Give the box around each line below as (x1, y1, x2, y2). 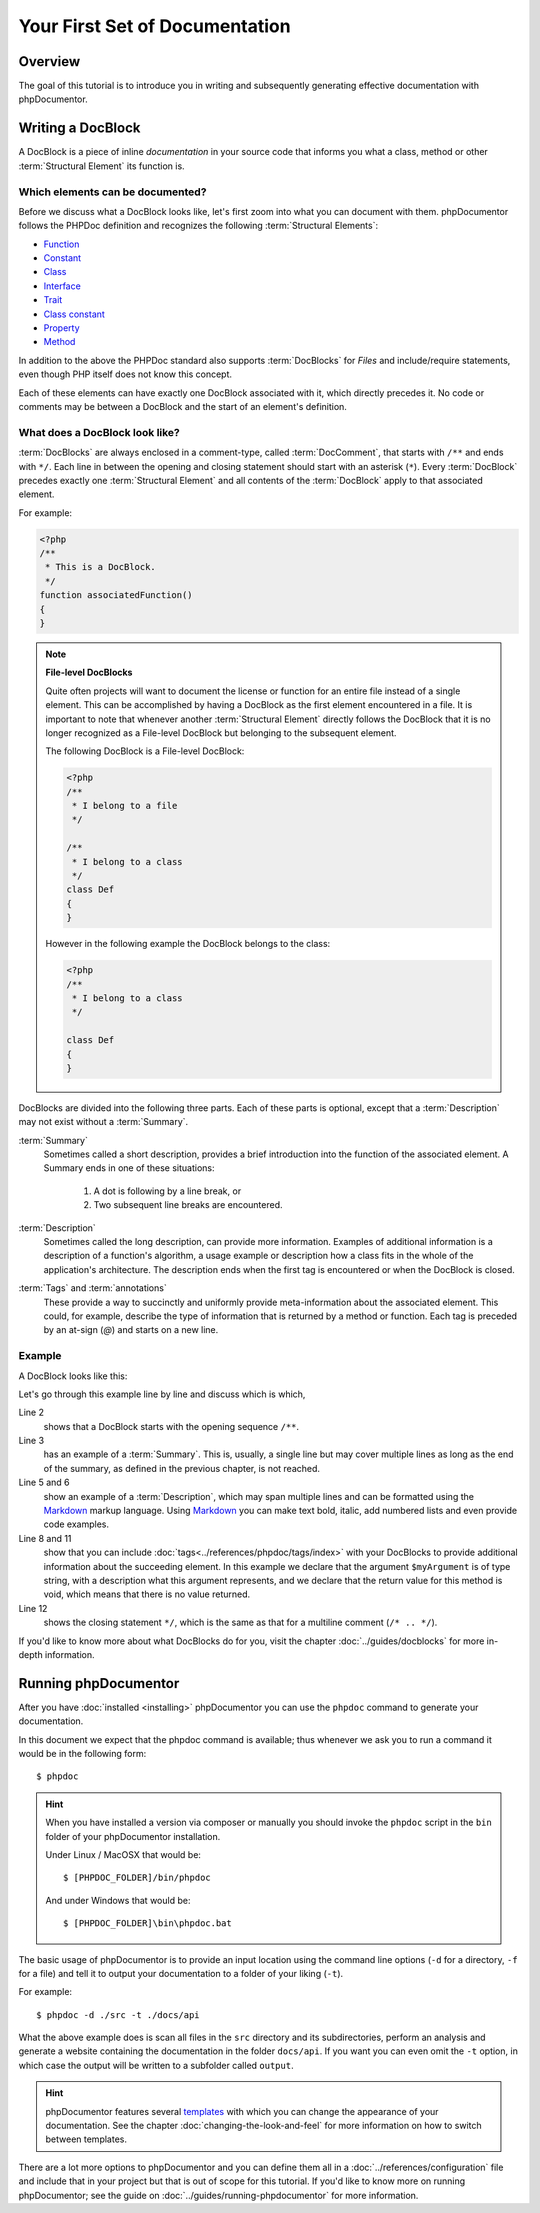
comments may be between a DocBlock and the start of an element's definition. (18, 400, 347, 412)
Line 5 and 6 (18, 1476, 70, 1489)
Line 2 (18, 1406, 45, 1419)
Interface (43, 280, 82, 292)
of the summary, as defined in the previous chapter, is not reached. (43, 1462, 320, 1474)
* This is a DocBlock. (45, 561, 157, 573)
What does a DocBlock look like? (18, 425, 180, 439)
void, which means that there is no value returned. (43, 1588, 251, 1600)
